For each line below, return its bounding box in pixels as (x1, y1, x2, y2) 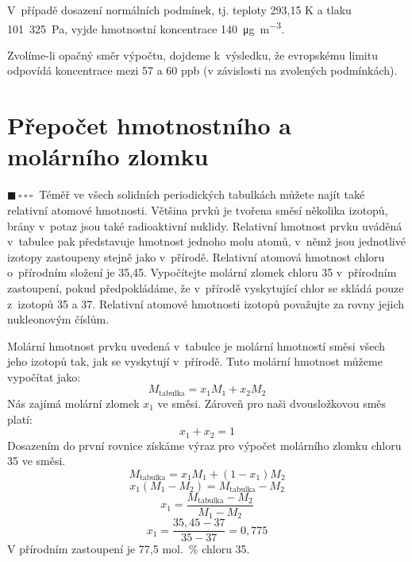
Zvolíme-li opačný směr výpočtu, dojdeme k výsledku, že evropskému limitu (7, 46, 378, 63)
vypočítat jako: (7, 368, 81, 385)
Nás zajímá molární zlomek (7, 394, 140, 411)
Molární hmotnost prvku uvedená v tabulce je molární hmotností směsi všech (7, 337, 386, 354)
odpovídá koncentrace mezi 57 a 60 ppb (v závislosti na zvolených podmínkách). (7, 62, 398, 79)
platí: (7, 410, 33, 427)
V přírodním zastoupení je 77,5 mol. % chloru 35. (7, 541, 250, 557)
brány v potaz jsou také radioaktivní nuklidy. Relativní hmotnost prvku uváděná (7, 217, 402, 234)
